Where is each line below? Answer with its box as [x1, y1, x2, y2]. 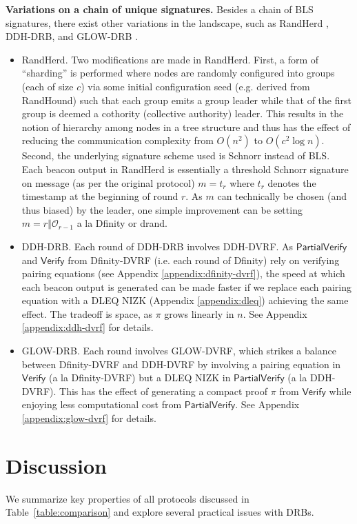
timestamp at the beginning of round [21, 189, 178, 203]
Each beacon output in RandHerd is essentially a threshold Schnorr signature [21, 161, 349, 176]
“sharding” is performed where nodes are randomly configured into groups [21, 65, 335, 80]
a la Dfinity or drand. [76, 216, 167, 230]
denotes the [267, 175, 316, 190]
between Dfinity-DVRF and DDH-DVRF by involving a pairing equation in [21, 356, 341, 371]
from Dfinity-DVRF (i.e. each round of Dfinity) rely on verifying [68, 252, 340, 267]
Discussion [6, 451, 107, 479]
